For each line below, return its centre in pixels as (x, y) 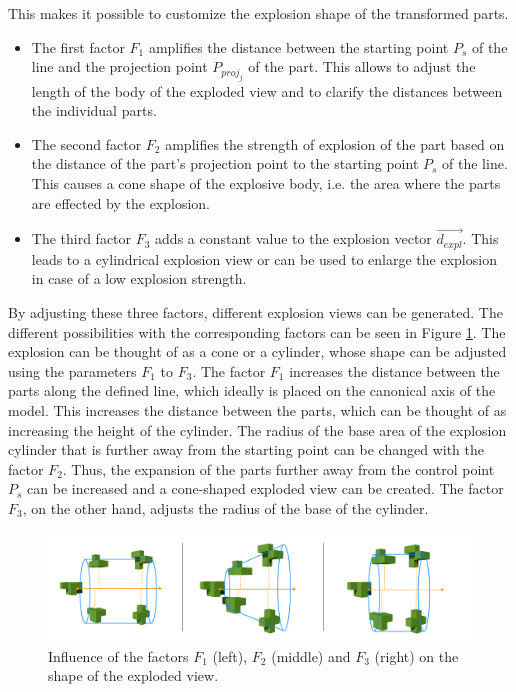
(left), (230, 655)
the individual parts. (94, 110)
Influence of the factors (118, 655)
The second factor (86, 143)
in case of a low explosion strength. (139, 278)
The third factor (81, 238)
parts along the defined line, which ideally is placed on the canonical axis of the (252, 390)
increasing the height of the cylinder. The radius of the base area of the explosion (257, 429)
